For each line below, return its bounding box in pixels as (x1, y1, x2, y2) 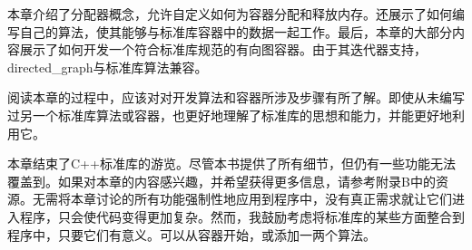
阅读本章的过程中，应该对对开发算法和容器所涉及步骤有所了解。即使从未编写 (7, 88, 465, 107)
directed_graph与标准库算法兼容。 (7, 57, 208, 76)
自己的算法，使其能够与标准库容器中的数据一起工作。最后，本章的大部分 (19, 22, 452, 41)
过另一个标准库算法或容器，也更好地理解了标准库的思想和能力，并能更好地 (7, 105, 452, 124)
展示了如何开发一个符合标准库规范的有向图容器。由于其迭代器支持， (19, 40, 427, 59)
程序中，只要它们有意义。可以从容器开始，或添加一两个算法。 (7, 225, 376, 244)
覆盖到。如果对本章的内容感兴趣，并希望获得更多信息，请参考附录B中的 (7, 171, 436, 190)
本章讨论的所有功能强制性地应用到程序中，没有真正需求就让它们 (70, 189, 452, 208)
